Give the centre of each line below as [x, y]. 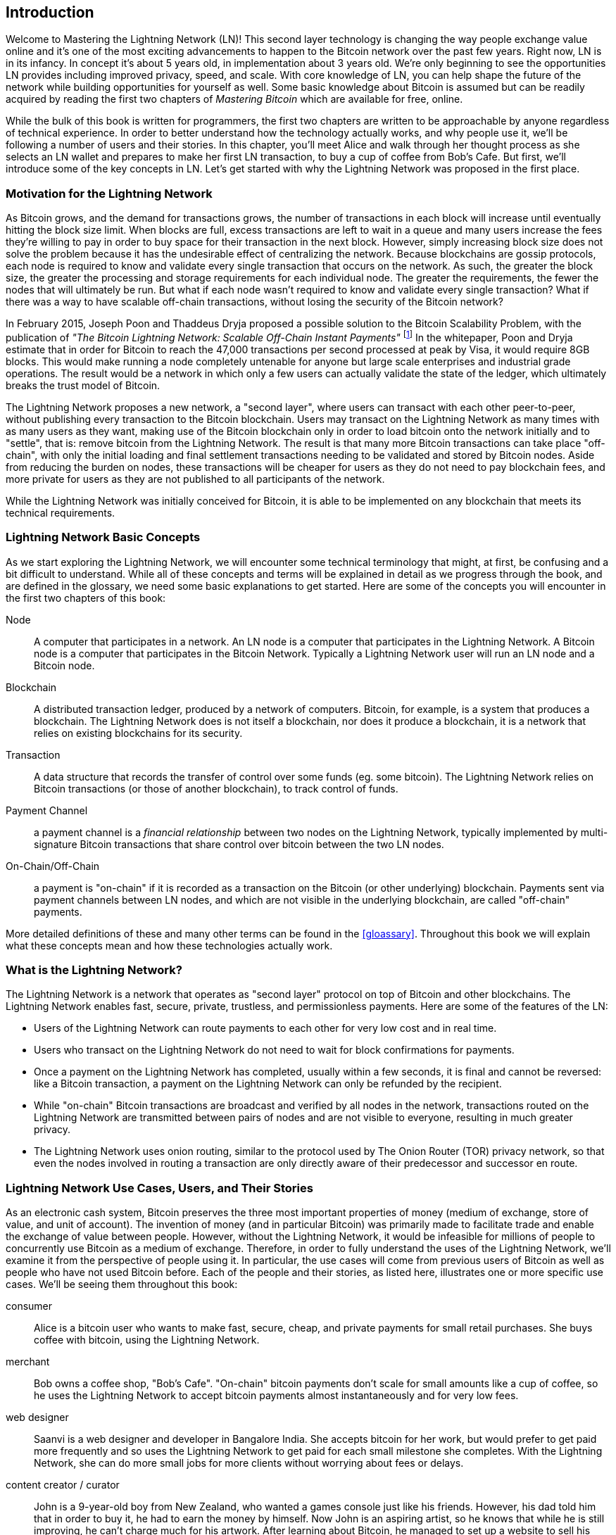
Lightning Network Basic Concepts [103, 537]
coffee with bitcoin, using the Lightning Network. [147, 1340]
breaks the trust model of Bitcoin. [83, 385]
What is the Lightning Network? [94, 969]
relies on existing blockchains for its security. [138, 733]
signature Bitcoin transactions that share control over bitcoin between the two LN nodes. [239, 844]
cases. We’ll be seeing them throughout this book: [122, 1284]
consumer [29, 1306]
